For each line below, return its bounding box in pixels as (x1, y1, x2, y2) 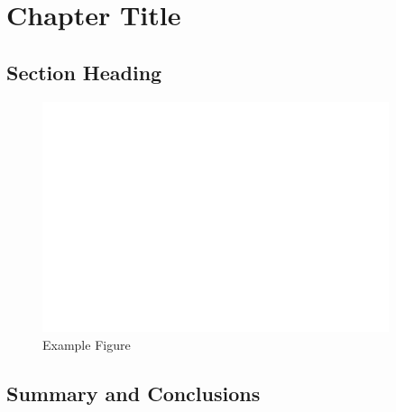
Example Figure (42, 334, 131, 353)
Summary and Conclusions (6, 379, 261, 407)
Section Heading (6, 58, 162, 86)
